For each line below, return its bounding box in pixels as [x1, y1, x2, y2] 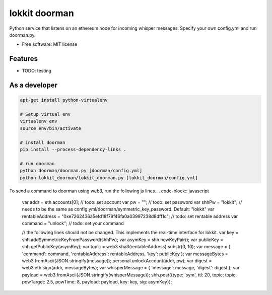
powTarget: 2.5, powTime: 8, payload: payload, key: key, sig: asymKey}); [22, 279, 172, 285]
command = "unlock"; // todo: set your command [22, 220, 124, 227]
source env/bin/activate [20, 125, 82, 131]
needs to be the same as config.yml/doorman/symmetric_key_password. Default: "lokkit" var [22, 206, 215, 212]
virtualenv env [20, 118, 57, 124]
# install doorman [20, 139, 65, 145]
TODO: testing [22, 68, 51, 74]
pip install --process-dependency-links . [20, 146, 126, 152]
